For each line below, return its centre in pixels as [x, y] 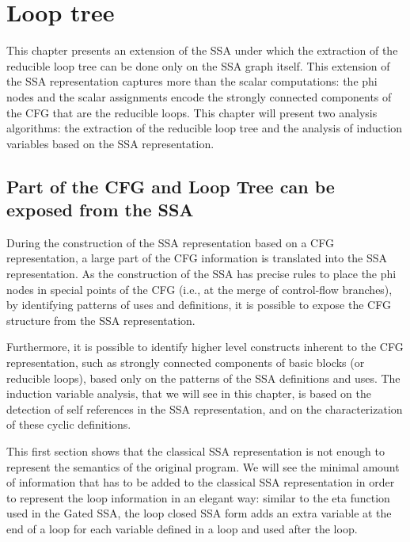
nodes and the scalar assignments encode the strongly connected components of [199, 96]
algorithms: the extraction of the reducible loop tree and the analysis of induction [205, 128]
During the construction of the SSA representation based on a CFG [170, 242]
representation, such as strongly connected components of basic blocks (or [186, 363]
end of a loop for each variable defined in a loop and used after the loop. [182, 528]
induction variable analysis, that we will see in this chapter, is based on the [189, 393]
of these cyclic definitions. [69, 424]
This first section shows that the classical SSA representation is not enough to [196, 451]
